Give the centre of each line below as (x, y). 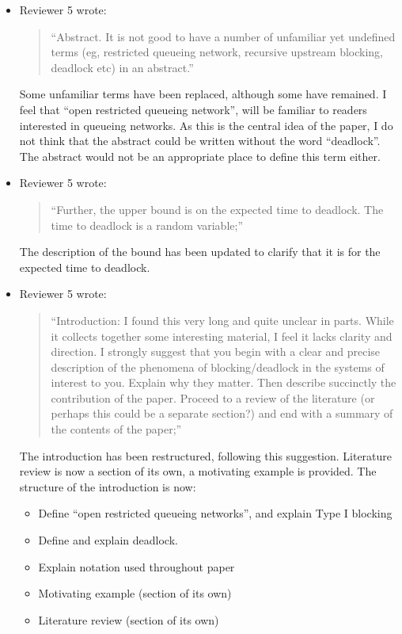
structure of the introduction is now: (108, 486)
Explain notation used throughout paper (137, 566)
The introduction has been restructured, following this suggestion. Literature (206, 455)
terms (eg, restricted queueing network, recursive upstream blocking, (217, 52)
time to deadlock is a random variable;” (147, 225)
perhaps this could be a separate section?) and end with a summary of (222, 413)
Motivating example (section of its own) (135, 593)
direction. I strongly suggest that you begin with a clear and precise (216, 351)
